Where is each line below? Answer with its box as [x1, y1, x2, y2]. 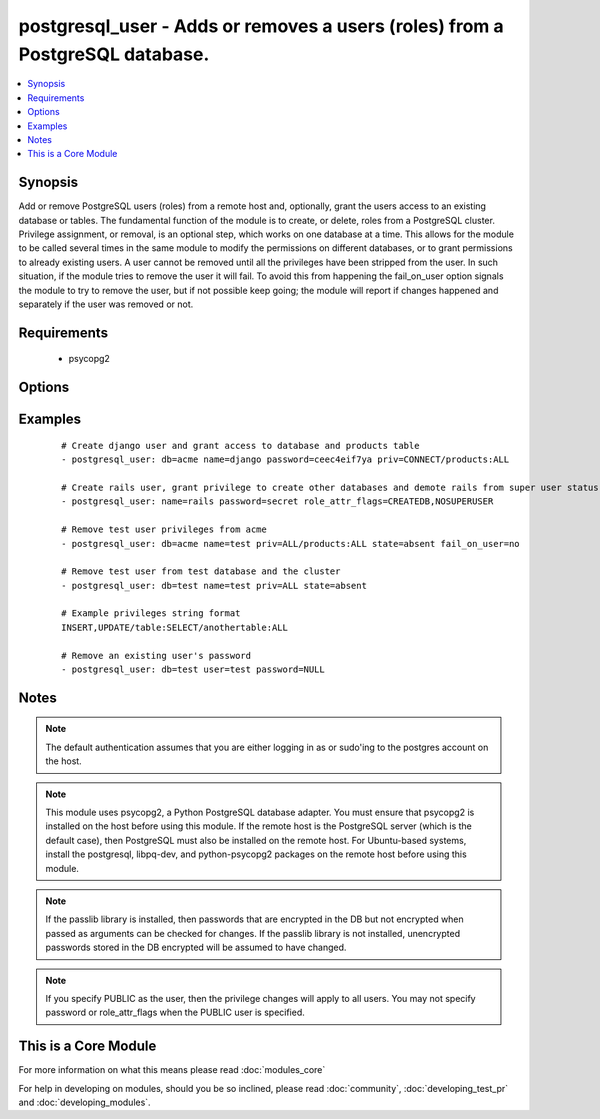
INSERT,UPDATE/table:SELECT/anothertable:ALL [61, 621, 289, 633]
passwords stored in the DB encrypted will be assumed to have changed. [45, 941, 347, 954]
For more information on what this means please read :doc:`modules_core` [18, 1064, 326, 1076]
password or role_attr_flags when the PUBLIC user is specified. [45, 1006, 305, 1019]
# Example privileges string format [61, 608, 241, 619]
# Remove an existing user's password [61, 650, 252, 661]
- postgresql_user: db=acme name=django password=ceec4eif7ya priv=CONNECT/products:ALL [61, 454, 510, 465]
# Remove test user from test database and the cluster [61, 566, 341, 577]
